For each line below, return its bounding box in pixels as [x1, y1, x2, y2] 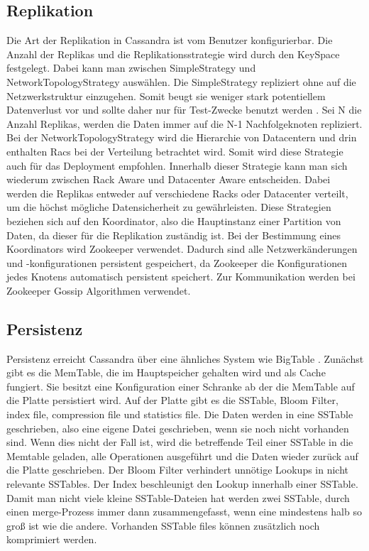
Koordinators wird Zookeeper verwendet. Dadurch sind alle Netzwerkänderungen [6, 241, 358, 256]
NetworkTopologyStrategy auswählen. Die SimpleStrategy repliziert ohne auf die [6, 74, 356, 89]
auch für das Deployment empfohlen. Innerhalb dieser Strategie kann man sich [6, 158, 348, 173]
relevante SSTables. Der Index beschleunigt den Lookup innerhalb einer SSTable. [6, 476, 358, 491]
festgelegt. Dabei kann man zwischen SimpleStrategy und [6, 60, 256, 75]
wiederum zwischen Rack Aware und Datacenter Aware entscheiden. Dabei [6, 172, 331, 187]
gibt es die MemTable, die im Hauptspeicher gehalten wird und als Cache [6, 365, 326, 380]
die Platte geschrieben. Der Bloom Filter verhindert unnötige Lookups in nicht [6, 462, 349, 477]
